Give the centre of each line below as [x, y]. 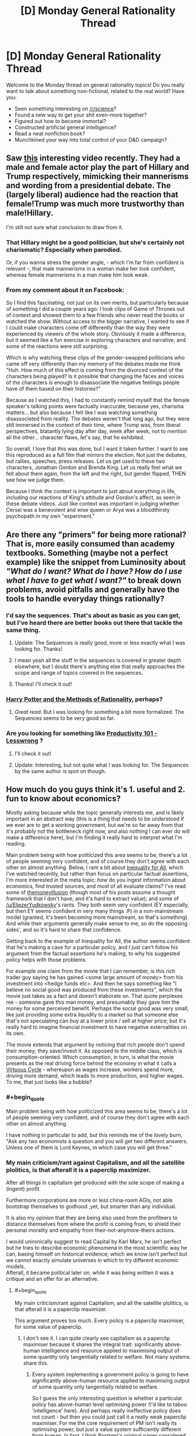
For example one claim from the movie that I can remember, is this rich [91, 971]
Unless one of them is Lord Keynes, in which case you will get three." [89, 1147]
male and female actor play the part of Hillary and [98, 167]
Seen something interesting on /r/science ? [65, 108]
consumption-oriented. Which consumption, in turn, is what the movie [90, 1057]
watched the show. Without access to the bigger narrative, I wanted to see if [98, 322]
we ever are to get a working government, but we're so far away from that [95, 825]
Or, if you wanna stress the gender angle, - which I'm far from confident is [95, 262]
